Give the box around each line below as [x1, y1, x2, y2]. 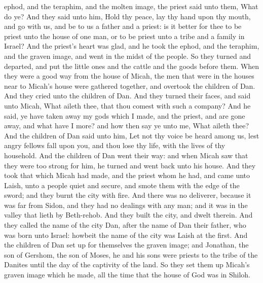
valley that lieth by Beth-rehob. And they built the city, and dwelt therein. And [4, 209, 253, 220]
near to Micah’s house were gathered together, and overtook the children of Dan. [4, 80, 255, 91]
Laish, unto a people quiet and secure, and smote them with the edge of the [4, 180, 240, 190]
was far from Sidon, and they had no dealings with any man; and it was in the [4, 199, 248, 210]
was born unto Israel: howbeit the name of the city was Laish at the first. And [4, 229, 248, 240]
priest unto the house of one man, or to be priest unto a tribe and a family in [4, 30, 245, 41]
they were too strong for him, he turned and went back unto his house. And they [4, 160, 256, 170]
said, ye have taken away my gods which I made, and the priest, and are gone [4, 110, 245, 121]
